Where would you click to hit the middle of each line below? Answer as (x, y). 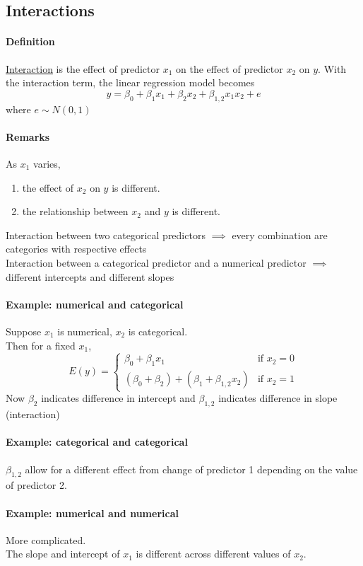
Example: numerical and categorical (95, 304)
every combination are (280, 235)
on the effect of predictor (229, 68)
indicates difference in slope (278, 398)
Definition (30, 41)
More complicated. (46, 539)
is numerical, (85, 331)
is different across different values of (213, 554)
